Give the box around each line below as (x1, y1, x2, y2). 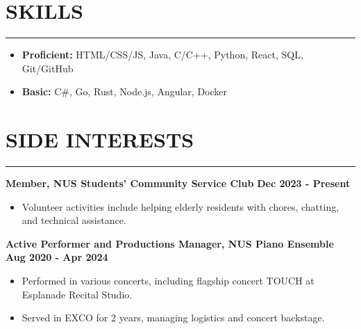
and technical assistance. (22, 213, 126, 227)
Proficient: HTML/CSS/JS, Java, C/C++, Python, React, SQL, (22, 47, 303, 62)
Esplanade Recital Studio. (22, 287, 133, 301)
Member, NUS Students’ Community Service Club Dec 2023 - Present (6, 176, 351, 191)
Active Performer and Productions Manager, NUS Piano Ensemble (6, 236, 334, 250)
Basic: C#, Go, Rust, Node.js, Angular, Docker (22, 84, 228, 99)
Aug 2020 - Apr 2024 (6, 250, 108, 264)
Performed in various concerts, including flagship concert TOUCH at (22, 273, 314, 287)
